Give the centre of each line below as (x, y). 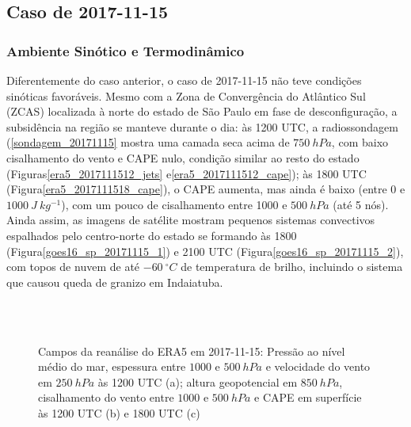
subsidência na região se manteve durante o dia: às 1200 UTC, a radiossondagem (202, 126)
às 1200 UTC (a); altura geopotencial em (198, 381)
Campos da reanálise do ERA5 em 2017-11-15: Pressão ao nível (192, 351)
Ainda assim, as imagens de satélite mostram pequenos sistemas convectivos (191, 220)
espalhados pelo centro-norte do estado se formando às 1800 (152, 235)
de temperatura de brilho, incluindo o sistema (292, 267)
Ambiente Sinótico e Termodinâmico (126, 50)
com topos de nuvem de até (73, 267)
